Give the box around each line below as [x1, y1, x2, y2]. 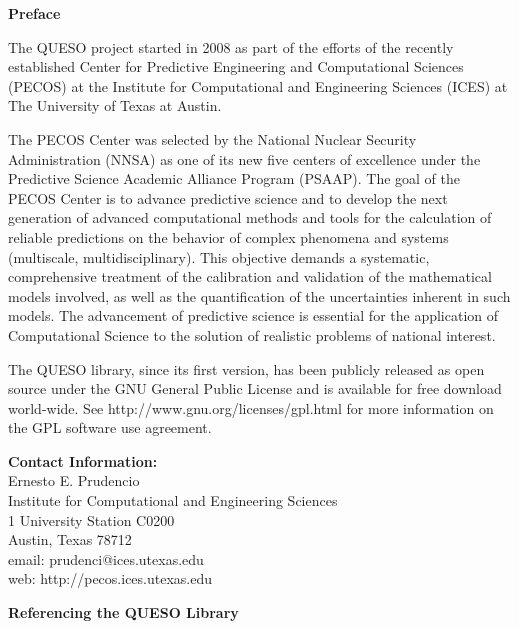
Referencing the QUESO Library [8, 602, 239, 623]
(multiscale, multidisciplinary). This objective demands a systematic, [8, 246, 430, 267]
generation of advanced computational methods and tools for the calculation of [8, 207, 492, 228]
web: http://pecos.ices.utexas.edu [8, 568, 213, 589]
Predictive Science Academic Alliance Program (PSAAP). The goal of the [8, 168, 460, 189]
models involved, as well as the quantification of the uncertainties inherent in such [8, 285, 511, 306]
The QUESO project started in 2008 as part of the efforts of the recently [8, 36, 454, 57]
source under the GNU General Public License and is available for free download [8, 378, 502, 399]
